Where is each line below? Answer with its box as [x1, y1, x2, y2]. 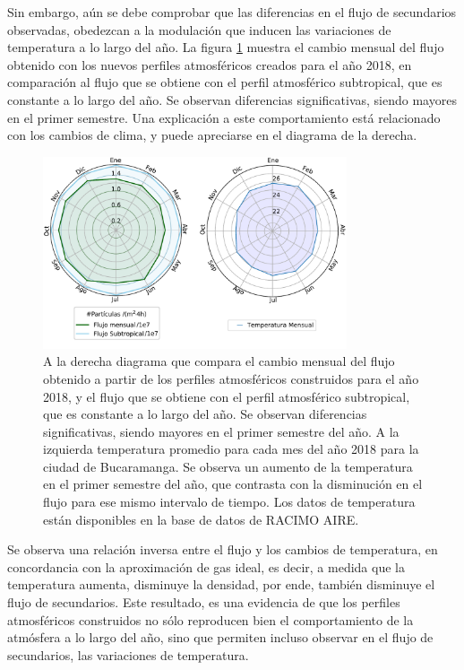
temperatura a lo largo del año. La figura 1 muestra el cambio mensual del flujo [7, 38, 444, 57]
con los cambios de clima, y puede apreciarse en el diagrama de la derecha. [7, 126, 417, 144]
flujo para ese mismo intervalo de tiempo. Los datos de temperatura [43, 492, 416, 511]
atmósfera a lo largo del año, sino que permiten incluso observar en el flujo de [7, 628, 434, 647]
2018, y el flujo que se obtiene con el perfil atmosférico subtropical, [43, 387, 410, 405]
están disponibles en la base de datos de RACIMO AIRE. [43, 509, 359, 528]
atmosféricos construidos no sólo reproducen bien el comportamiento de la [7, 610, 414, 629]
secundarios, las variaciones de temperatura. [7, 645, 249, 664]
